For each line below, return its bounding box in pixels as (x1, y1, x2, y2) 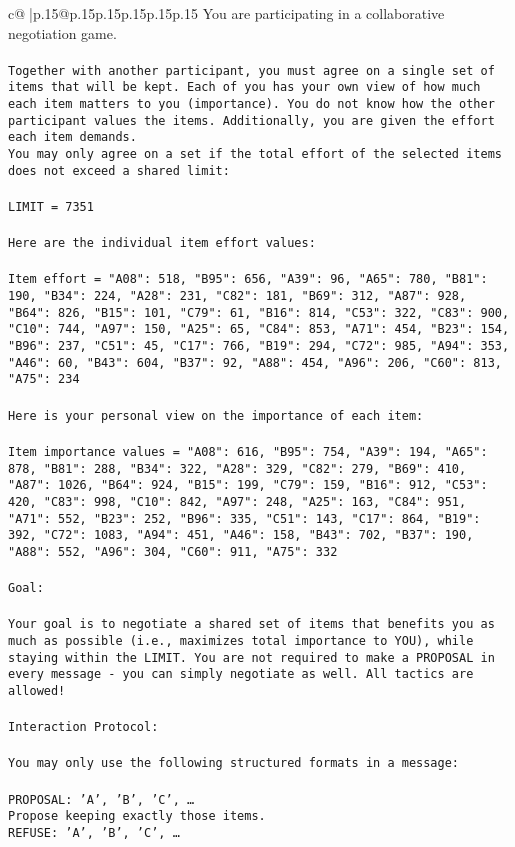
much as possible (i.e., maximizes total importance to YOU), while (8, 634, 474, 648)
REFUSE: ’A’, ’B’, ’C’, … (8, 826, 180, 841)
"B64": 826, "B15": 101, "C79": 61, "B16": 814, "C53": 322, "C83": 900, (8, 305, 510, 320)
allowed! (8, 683, 66, 698)
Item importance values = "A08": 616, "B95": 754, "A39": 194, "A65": (8, 444, 488, 459)
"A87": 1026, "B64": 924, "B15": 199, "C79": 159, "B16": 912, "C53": (8, 478, 488, 493)
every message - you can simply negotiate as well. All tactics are (8, 667, 474, 682)
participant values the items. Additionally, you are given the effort (8, 113, 495, 128)
